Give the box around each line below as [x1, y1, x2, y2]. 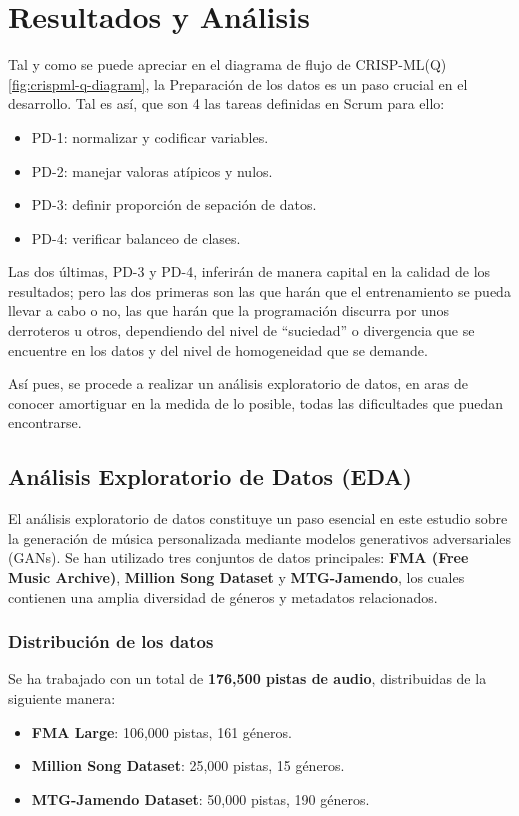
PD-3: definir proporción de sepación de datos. [31, 194, 317, 215]
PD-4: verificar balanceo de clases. [31, 227, 241, 248]
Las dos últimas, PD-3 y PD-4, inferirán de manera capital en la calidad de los [8, 261, 491, 282]
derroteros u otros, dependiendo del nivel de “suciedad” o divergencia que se [8, 320, 475, 341]
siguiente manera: [8, 688, 116, 709]
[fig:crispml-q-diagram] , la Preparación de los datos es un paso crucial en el [8, 73, 468, 94]
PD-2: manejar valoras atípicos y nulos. [31, 160, 273, 181]
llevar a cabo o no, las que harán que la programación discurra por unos [8, 300, 450, 321]
